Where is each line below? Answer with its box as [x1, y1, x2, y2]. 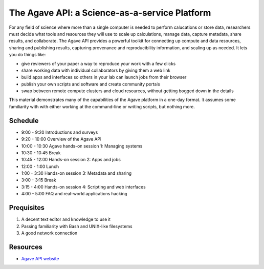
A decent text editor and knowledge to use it [21, 216, 111, 222]
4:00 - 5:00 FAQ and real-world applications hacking [21, 191, 128, 197]
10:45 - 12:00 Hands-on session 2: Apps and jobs [21, 157, 121, 163]
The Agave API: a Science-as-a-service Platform [9, 7, 211, 18]
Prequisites [9, 204, 45, 212]
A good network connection [21, 230, 78, 236]
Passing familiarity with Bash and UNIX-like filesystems [21, 223, 132, 229]
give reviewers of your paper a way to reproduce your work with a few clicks [21, 61, 176, 66]
